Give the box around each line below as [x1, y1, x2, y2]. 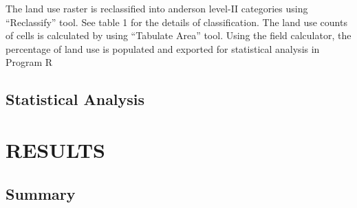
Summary [6, 183, 76, 204]
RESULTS [6, 135, 105, 163]
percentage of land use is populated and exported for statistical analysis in [6, 41, 320, 56]
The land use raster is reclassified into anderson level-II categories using [6, 1, 308, 15]
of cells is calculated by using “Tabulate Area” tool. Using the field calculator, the [6, 28, 351, 43]
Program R [6, 55, 53, 69]
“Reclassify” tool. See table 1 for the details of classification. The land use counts [6, 14, 347, 29]
